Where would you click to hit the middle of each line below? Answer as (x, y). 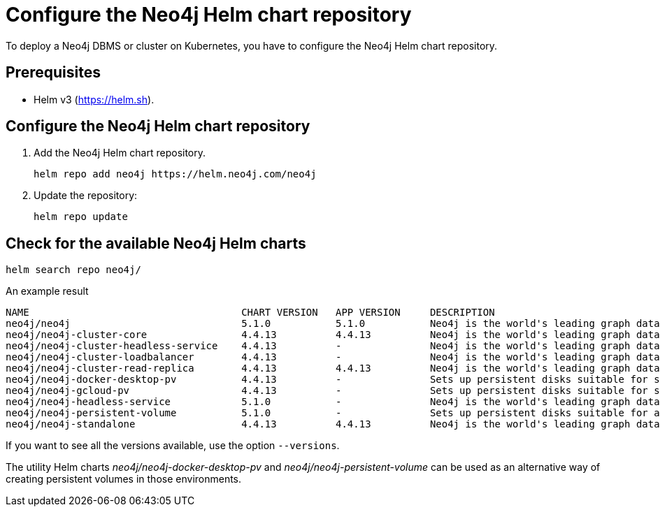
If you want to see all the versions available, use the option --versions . (173, 446)
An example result (47, 291)
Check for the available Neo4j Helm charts (156, 243)
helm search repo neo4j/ (73, 270)
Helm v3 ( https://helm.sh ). (94, 99)
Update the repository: (86, 196)
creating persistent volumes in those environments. (124, 479)
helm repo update (81, 217)
